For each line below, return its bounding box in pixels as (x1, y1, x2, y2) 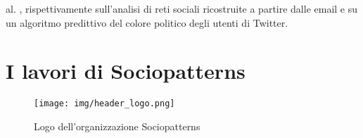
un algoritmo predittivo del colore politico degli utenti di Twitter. (6, 15, 288, 30)
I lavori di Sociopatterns (6, 56, 246, 85)
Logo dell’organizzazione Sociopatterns (34, 118, 200, 133)
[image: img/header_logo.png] (34, 99, 175, 109)
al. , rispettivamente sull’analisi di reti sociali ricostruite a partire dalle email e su (6, 1, 358, 15)
